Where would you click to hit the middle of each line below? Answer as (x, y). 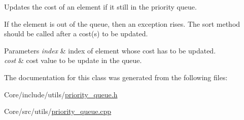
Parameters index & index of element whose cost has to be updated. (110, 50)
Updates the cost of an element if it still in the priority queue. (100, 7)
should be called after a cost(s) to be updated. (76, 34)
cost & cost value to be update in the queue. (73, 60)
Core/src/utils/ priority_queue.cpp (58, 111)
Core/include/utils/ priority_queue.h (61, 94)
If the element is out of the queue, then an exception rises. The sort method (122, 23)
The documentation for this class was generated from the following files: (116, 77)
